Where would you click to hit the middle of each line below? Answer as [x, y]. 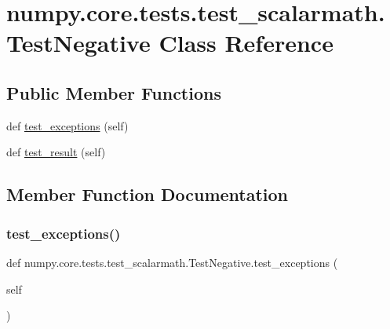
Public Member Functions [114, 92]
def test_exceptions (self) [67, 125]
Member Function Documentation [148, 194]
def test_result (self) [56, 152]
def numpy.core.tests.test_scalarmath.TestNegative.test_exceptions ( [172, 262]
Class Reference [246, 43]
